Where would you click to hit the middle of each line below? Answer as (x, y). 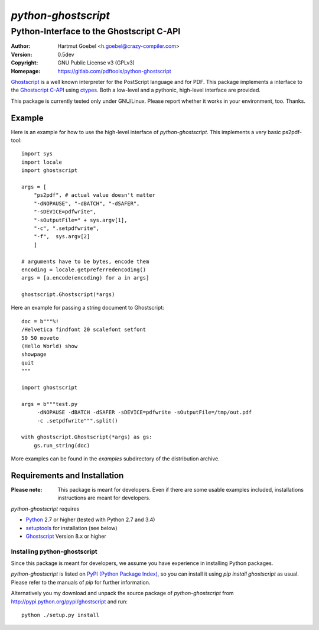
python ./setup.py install (61, 615)
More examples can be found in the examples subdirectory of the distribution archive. (115, 459)
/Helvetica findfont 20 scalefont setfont (84, 330)
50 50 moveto (40, 338)
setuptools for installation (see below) (71, 528)
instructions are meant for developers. (104, 498)
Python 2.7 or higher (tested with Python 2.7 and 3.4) (90, 519)
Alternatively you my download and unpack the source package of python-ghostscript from (122, 593)
